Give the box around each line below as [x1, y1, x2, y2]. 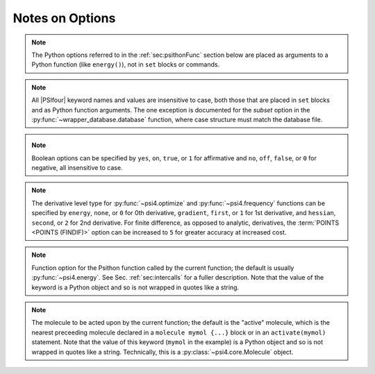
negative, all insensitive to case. [31, 164, 123, 172]
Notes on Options [12, 10, 116, 26]
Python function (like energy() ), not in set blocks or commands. [31, 60, 220, 69]
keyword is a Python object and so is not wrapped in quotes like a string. [31, 283, 240, 291]
